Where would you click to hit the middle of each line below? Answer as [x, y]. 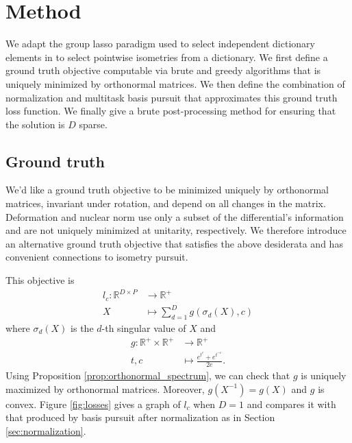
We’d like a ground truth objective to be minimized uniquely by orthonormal [167, 190]
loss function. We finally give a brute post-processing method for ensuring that [171, 111]
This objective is [40, 280]
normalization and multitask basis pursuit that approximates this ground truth [172, 97]
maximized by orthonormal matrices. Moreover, [105, 388]
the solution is [35, 124]
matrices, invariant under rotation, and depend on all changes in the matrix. [166, 203]
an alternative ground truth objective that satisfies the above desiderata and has [174, 243]
